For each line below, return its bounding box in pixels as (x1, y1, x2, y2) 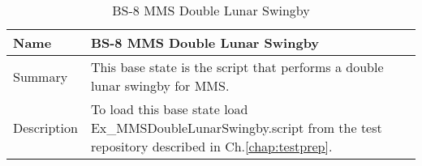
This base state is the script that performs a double (90, 57, 384, 76)
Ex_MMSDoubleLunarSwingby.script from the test (90, 118, 382, 137)
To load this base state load (90, 100, 248, 118)
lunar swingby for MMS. (90, 76, 230, 95)
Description (13, 118, 78, 137)
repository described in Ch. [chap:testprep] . (90, 137, 333, 155)
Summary (13, 66, 68, 86)
